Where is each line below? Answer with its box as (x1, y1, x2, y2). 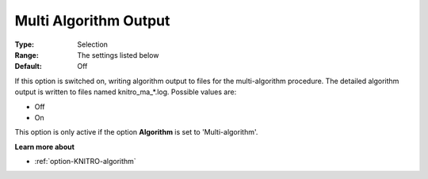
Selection (77, 40, 109, 49)
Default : (14, 62, 43, 71)
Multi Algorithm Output (14, 12, 170, 29)
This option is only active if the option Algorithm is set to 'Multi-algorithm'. (14, 128, 258, 137)
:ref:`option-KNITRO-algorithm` (34, 157, 136, 166)
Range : (14, 50, 39, 59)
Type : (14, 40, 35, 49)
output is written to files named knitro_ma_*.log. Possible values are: (14, 87, 237, 97)
